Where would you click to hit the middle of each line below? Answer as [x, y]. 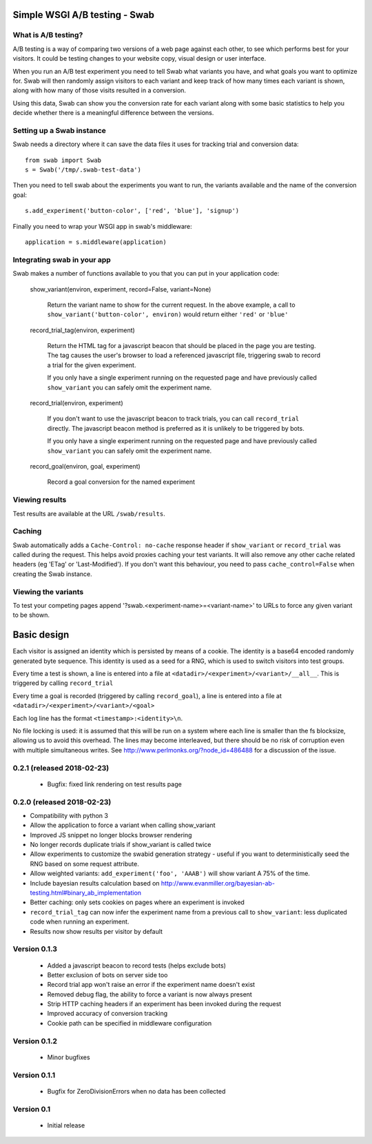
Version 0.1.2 [35, 1041]
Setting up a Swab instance [60, 130]
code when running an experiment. [80, 922]
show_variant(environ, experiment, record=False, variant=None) [121, 289]
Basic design [41, 635]
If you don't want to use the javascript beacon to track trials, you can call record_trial [173, 419]
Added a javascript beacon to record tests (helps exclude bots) [137, 966]
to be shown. [31, 615]
